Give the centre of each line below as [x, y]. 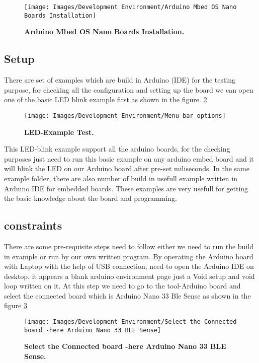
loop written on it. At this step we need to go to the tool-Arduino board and [122, 286]
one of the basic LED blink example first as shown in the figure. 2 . [107, 99]
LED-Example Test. [59, 132]
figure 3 [16, 305]
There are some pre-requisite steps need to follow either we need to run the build [129, 246]
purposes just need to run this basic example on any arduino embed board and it [129, 158]
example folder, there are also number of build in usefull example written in [121, 178]
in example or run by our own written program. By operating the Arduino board [129, 256]
